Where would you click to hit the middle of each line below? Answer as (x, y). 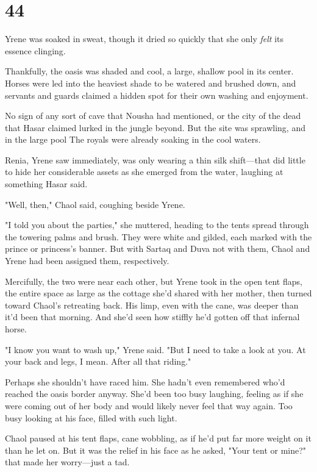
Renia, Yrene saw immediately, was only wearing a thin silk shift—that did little (155, 159)
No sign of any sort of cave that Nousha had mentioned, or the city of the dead (153, 116)
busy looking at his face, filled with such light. (91, 417)
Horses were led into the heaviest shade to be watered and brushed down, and (151, 83)
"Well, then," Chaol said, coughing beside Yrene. (95, 204)
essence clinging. (35, 50)
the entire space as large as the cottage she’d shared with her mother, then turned (158, 293)
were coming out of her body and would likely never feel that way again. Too (149, 405)
